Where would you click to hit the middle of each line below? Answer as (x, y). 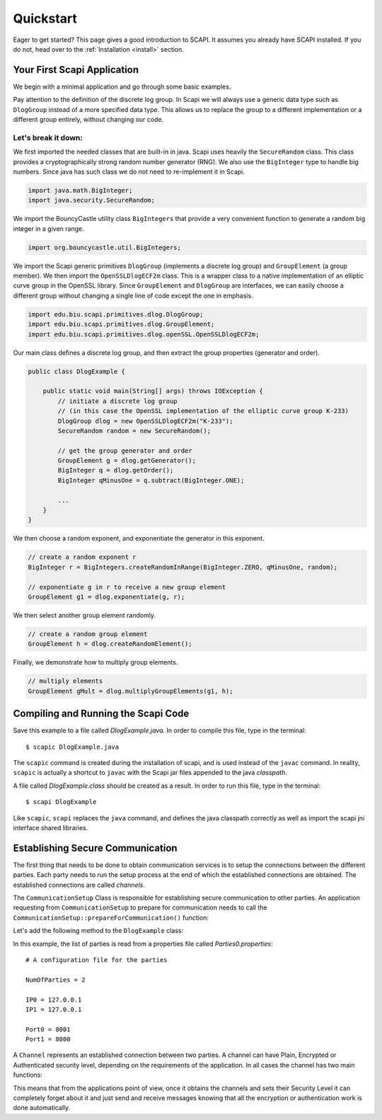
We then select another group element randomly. (84, 615)
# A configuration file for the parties (97, 960)
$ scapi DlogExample (61, 802)
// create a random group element (88, 634)
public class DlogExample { (76, 371)
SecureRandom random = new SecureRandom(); (134, 431)
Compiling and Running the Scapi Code (101, 714)
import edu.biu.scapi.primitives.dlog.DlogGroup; (116, 314)
